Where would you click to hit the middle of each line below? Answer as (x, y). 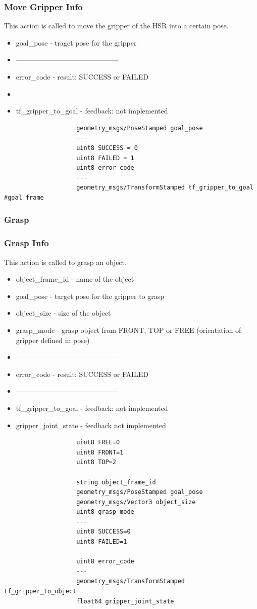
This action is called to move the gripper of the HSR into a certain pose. (116, 26)
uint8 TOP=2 (96, 462)
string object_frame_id (116, 482)
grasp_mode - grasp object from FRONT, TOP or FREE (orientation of (128, 330)
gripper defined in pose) (53, 340)
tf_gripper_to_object (40, 592)
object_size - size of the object (63, 313)
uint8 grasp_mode (105, 512)
